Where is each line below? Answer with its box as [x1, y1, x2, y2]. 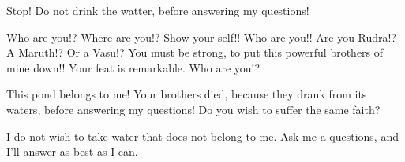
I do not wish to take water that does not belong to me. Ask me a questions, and [6, 127, 399, 144]
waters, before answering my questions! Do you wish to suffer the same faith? [6, 101, 381, 117]
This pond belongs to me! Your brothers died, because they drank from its [6, 86, 367, 102]
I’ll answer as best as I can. [6, 143, 138, 160]
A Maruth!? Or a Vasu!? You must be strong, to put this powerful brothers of [6, 44, 384, 61]
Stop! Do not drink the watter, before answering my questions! [6, 2, 309, 18]
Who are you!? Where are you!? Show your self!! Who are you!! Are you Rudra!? [6, 28, 397, 45]
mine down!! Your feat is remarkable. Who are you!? [6, 59, 261, 75]
